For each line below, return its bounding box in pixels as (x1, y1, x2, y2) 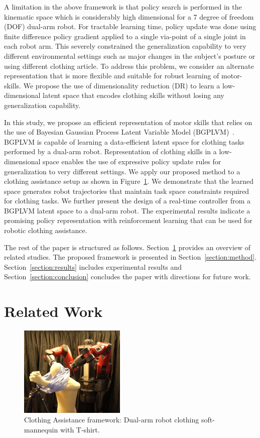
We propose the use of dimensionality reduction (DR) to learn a (23, 80, 220, 90)
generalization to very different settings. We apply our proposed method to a (4, 166, 240, 176)
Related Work (4, 301, 103, 321)
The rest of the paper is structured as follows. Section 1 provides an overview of (4, 242, 251, 252)
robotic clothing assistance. (4, 225, 87, 236)
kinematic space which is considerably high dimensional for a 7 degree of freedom (4, 11, 254, 22)
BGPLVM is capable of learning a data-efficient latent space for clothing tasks (4, 136, 244, 147)
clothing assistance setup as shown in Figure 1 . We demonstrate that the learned (4, 176, 254, 186)
